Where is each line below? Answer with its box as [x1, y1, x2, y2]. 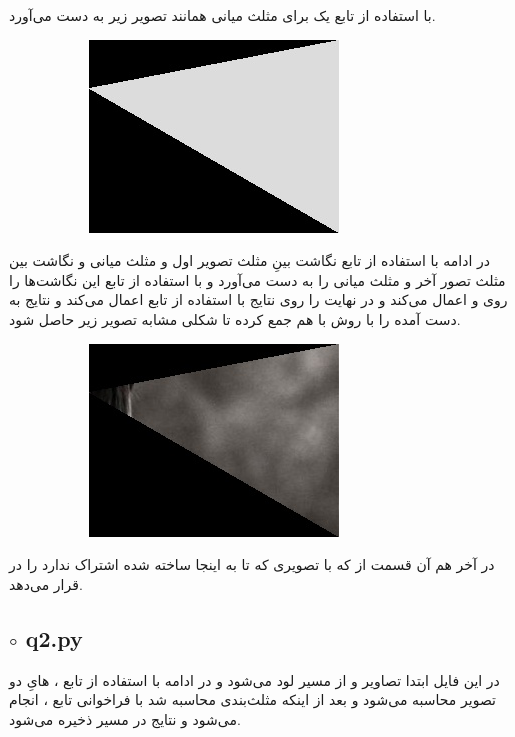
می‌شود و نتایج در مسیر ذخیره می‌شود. [9, 708, 241, 729]
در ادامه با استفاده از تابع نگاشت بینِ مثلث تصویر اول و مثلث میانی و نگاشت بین [9, 250, 490, 271]
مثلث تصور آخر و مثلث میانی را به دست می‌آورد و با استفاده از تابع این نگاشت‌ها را [9, 269, 506, 290]
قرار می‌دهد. [9, 573, 83, 594]
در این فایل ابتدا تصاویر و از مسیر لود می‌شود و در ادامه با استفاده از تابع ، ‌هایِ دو [9, 669, 500, 690]
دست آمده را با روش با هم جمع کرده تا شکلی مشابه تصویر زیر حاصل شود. [9, 308, 461, 329]
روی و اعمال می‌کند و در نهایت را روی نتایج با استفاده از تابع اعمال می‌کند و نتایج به [9, 289, 508, 310]
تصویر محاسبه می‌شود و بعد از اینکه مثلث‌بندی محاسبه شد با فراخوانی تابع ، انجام [9, 689, 496, 710]
